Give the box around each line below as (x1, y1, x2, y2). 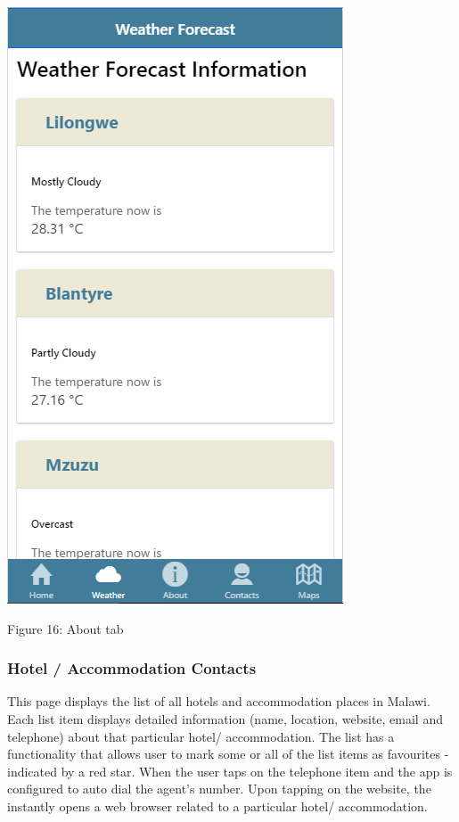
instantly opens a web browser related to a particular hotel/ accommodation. (7, 796, 428, 815)
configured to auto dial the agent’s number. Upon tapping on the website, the (7, 779, 431, 798)
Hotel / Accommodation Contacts (7, 657, 257, 679)
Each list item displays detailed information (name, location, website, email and (7, 710, 443, 727)
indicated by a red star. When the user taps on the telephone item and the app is (7, 761, 453, 780)
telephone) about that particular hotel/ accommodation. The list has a (7, 727, 395, 745)
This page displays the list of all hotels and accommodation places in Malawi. (7, 692, 430, 711)
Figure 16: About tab (7, 619, 124, 637)
